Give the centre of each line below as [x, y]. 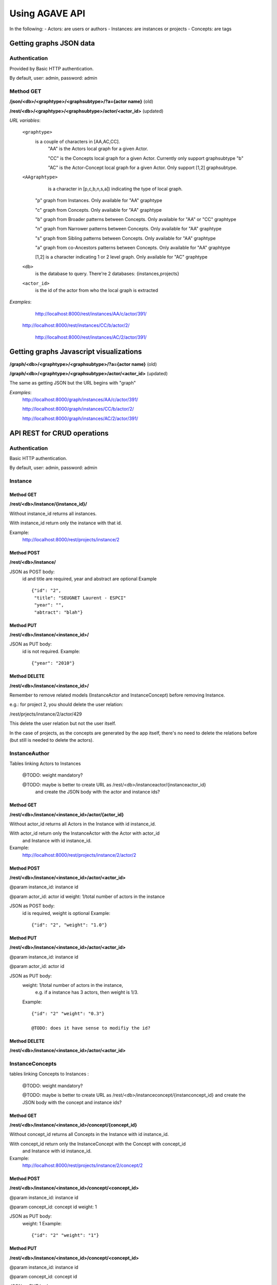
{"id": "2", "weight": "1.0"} [70, 925]
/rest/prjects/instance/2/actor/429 [46, 714]
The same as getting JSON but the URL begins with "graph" [73, 383]
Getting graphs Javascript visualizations [76, 352]
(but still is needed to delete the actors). [52, 740]
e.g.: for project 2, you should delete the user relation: [66, 705]
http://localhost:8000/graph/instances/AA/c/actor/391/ [80, 400]
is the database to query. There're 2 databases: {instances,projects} [107, 274]
